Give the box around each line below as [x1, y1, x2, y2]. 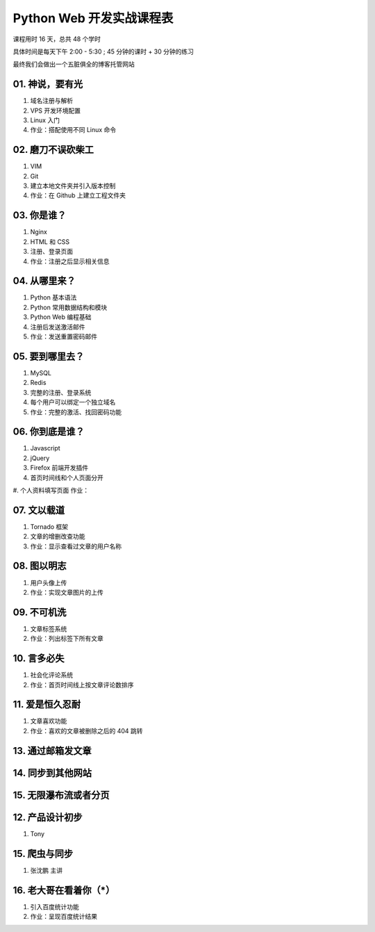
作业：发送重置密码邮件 [30, 332, 97, 341]
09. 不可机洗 [12, 606, 67, 618]
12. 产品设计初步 [12, 811, 83, 823]
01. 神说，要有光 [12, 79, 83, 90]
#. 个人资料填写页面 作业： [12, 486, 90, 494]
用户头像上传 [30, 578, 67, 587]
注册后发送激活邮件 [30, 322, 85, 331]
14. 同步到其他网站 [12, 767, 92, 778]
